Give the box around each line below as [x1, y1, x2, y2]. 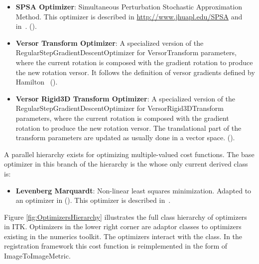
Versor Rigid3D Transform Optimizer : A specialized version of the [15, 93, 235, 103]
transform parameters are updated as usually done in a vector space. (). [15, 132, 235, 143]
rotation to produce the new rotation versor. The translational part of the [15, 122, 242, 133]
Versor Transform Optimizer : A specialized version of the [15, 37, 204, 48]
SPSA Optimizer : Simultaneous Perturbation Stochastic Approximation [15, 1, 242, 11]
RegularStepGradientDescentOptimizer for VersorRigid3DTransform [15, 103, 224, 113]
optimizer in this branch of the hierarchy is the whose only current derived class [4, 159, 248, 169]
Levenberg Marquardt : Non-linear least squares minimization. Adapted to [15, 185, 252, 195]
